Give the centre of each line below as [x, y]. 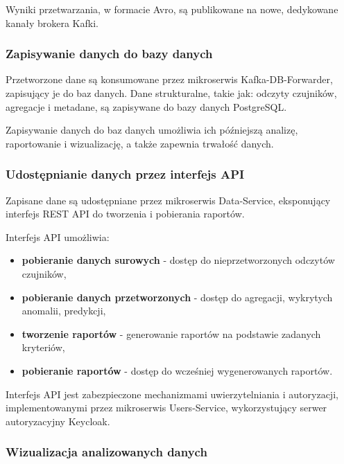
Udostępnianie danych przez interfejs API [125, 174]
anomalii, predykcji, [64, 311]
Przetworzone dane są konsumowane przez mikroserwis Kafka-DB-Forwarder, [169, 79]
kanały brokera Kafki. [52, 23]
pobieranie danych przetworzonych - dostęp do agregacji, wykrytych [177, 297]
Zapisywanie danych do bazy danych [109, 54]
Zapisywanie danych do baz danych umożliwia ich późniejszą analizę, [152, 130]
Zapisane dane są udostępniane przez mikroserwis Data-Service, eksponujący [168, 200]
